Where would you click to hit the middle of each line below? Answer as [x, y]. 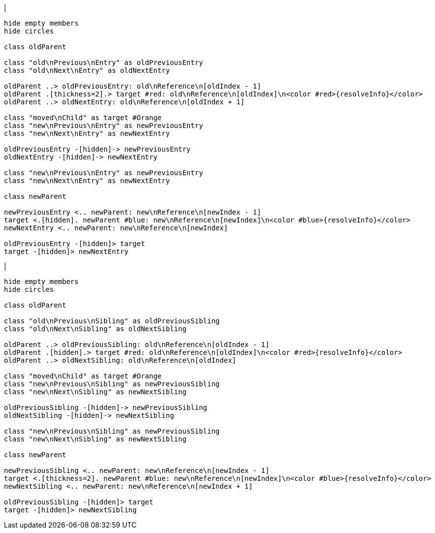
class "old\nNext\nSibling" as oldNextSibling [95, 329]
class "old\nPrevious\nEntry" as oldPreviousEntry [104, 63]
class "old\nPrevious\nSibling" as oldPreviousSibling [112, 321]
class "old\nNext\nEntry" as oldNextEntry [87, 70]
